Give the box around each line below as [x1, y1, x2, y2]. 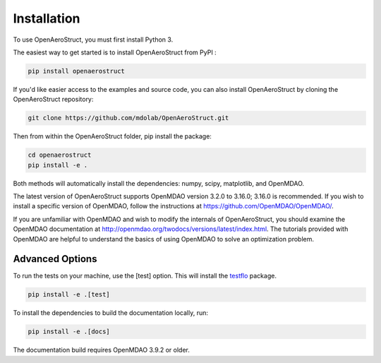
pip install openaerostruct [28, 67, 125, 75]
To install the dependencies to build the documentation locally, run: [13, 309, 208, 317]
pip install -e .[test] [28, 290, 111, 299]
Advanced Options [13, 253, 97, 265]
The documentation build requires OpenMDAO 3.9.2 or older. [13, 346, 190, 355]
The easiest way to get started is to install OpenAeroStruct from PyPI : [13, 48, 217, 56]
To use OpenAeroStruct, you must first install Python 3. [13, 35, 174, 44]
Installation [13, 11, 80, 26]
